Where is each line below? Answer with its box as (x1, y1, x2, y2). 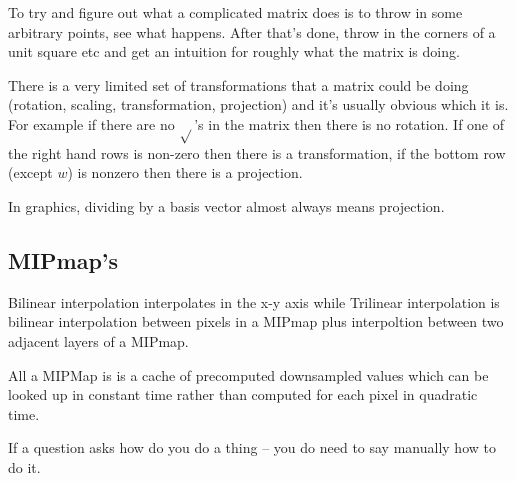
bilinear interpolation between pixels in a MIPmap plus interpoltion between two (8, 311, 504, 332)
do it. (8, 456, 41, 477)
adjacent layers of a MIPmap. (8, 330, 189, 351)
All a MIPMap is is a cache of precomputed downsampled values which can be (8, 364, 489, 385)
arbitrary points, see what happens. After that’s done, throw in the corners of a (8, 21, 496, 42)
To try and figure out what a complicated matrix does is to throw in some (8, 2, 463, 22)
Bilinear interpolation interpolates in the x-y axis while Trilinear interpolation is (8, 291, 500, 312)
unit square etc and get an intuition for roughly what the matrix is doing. (8, 41, 460, 62)
